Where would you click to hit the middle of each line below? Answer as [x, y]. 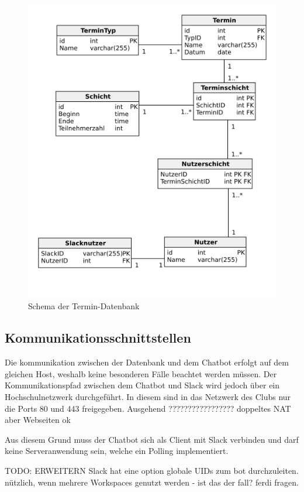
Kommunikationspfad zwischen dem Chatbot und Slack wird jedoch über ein [142, 385]
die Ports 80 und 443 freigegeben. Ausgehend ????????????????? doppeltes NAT [148, 408]
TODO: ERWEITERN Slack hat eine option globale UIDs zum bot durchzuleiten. [152, 470]
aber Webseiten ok [38, 420]
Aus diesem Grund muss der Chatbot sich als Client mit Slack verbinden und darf [152, 439]
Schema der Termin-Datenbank [84, 306]
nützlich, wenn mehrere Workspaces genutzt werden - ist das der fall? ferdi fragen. [152, 482]
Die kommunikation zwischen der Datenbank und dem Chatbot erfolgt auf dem [147, 362]
